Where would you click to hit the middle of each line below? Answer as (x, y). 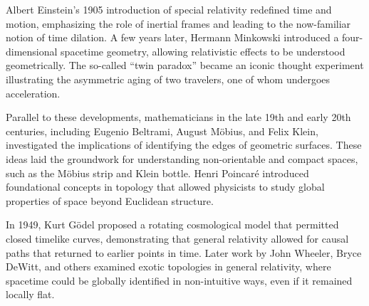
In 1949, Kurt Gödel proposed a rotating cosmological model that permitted (172, 225)
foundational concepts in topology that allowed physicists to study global (165, 187)
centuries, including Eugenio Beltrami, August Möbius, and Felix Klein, (162, 131)
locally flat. (30, 294)
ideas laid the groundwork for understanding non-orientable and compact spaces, (182, 158)
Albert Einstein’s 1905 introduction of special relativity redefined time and (169, 9)
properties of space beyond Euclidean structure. (110, 200)
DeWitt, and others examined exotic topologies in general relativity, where (168, 267)
